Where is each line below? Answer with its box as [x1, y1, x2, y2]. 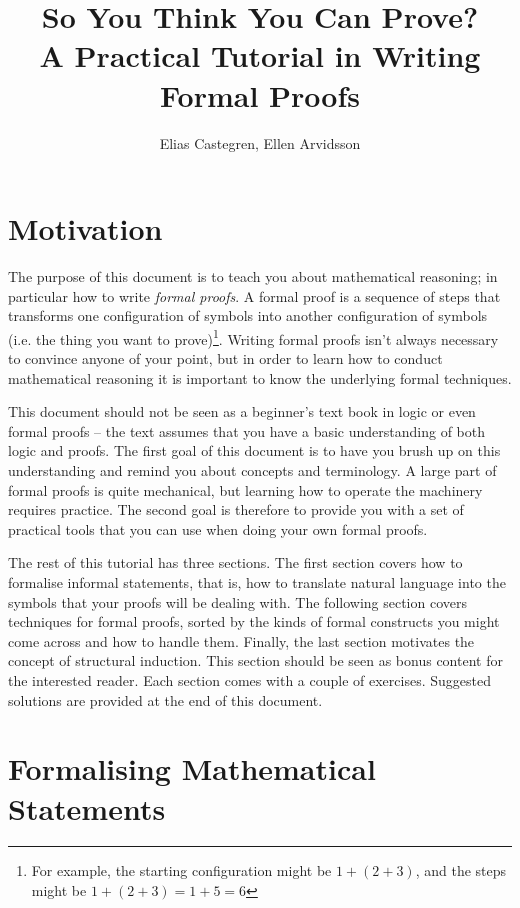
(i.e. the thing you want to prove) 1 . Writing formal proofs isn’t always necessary [8, 325, 499, 349]
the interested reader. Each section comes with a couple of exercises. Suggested [8, 669, 491, 690]
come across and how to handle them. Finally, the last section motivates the [8, 630, 475, 651]
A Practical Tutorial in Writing [39, 35, 481, 76]
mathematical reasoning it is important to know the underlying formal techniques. [8, 367, 512, 388]
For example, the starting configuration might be [31, 860, 332, 881]
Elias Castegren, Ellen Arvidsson [159, 132, 361, 153]
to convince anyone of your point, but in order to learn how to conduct [8, 348, 443, 369]
